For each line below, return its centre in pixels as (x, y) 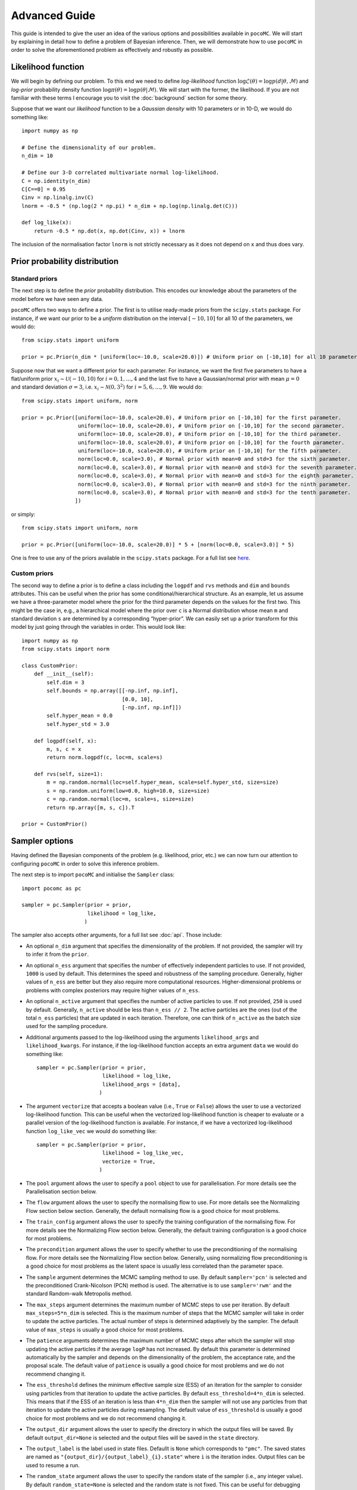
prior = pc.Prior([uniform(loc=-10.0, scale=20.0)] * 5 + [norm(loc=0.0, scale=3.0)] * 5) (158, 544)
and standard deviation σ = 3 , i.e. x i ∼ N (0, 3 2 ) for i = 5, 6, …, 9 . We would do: (107, 387)
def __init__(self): (64, 674)
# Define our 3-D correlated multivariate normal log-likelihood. (120, 173)
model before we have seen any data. (57, 299)
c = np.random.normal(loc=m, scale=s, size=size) (120, 799)
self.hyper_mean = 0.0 (80, 716)
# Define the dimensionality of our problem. (89, 147)
